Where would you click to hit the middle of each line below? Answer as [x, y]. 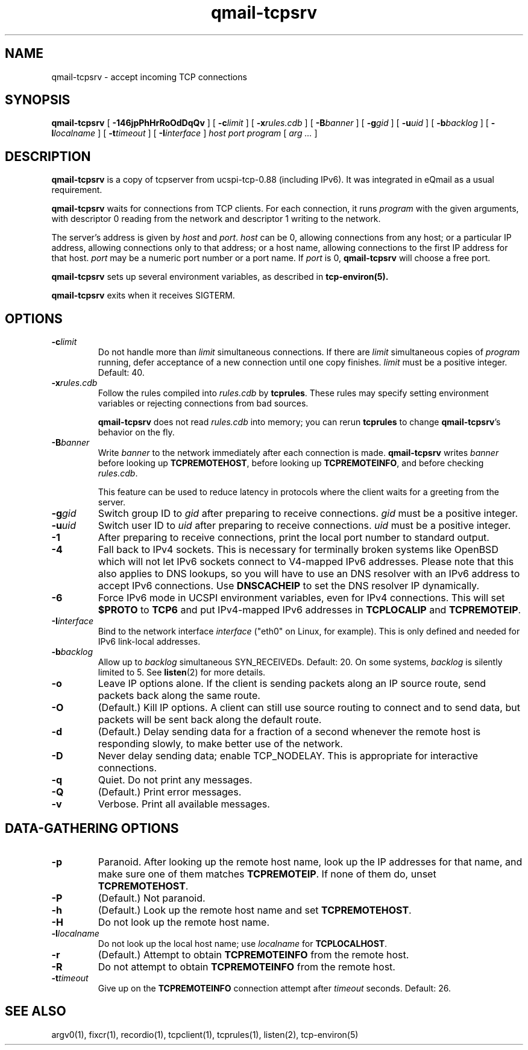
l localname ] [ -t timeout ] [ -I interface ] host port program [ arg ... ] [184, 133]
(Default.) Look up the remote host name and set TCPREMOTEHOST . [255, 910]
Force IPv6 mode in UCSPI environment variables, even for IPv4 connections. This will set [301, 598]
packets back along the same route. [179, 696]
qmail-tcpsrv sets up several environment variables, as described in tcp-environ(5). [220, 277]
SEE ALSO [36, 1011]
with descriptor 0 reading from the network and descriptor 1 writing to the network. [216, 219]
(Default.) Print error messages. [170, 792]
